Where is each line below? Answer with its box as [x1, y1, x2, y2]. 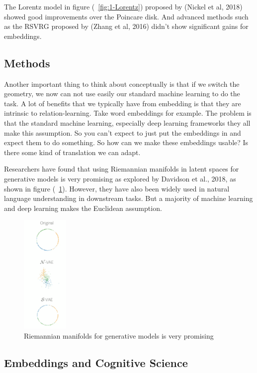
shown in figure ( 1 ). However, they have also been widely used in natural [4, 183, 230, 193]
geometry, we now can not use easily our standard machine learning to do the [4, 88, 240, 99]
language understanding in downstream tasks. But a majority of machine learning [4, 193, 253, 203]
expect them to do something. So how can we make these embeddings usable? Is [4, 137, 249, 148]
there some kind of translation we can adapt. [4, 147, 141, 157]
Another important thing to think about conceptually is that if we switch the [4, 78, 240, 89]
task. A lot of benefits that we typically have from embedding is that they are [4, 98, 241, 108]
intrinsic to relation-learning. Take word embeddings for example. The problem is [4, 108, 252, 118]
